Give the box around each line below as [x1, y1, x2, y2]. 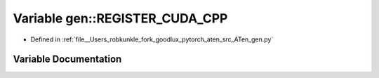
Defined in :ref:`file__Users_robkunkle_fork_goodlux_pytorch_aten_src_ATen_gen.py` [30, 35, 274, 44]
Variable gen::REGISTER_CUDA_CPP [13, 11, 228, 26]
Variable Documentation [13, 53, 122, 65]
